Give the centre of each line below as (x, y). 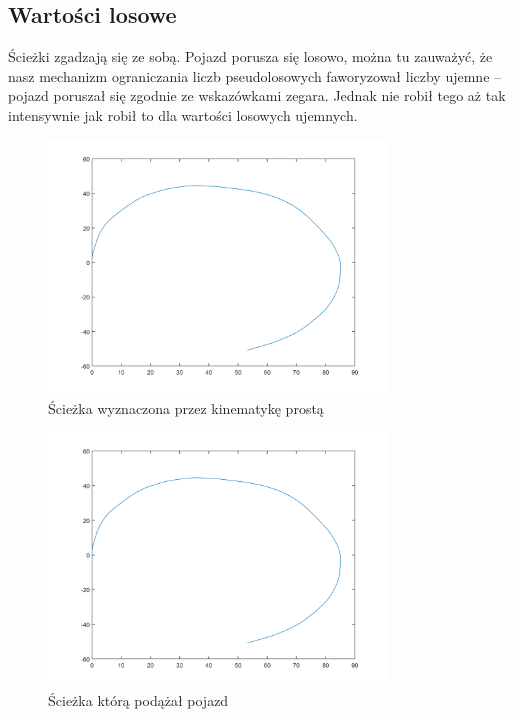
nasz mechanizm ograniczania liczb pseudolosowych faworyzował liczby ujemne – (255, 75)
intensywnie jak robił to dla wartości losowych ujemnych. (183, 114)
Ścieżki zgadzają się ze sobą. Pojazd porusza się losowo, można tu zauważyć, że (250, 56)
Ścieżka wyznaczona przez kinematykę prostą (186, 407)
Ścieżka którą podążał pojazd (138, 700)
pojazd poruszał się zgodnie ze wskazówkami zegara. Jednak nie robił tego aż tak (257, 95)
